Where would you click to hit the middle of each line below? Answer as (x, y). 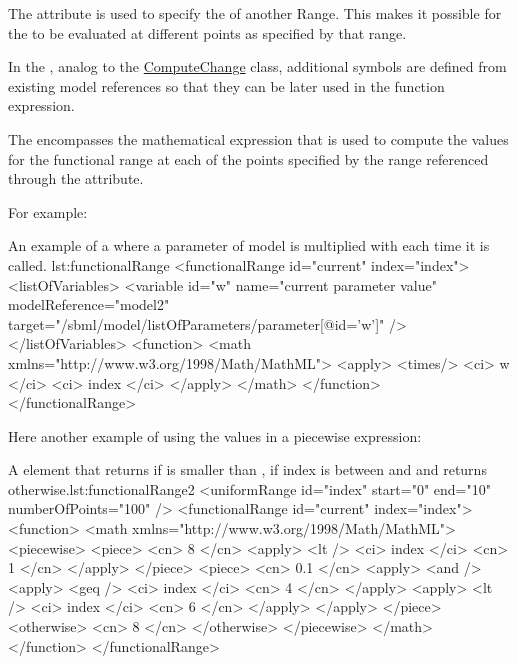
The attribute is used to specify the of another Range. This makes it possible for (255, 13)
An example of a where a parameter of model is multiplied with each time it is (249, 245)
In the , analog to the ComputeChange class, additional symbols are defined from (257, 66)
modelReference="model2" (89, 304)
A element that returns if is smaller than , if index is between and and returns (247, 469)
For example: (48, 211)
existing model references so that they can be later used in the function (226, 85)
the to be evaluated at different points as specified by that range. (207, 32)
